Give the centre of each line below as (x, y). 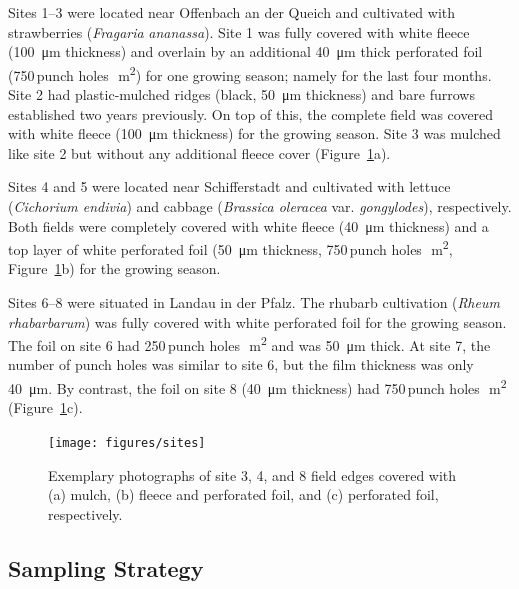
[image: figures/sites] (127, 442)
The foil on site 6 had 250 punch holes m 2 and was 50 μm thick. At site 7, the (249, 343)
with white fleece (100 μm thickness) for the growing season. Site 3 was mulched (254, 133)
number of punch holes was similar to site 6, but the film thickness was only (241, 364)
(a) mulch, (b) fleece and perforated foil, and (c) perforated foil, (243, 494)
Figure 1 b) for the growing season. (114, 268)
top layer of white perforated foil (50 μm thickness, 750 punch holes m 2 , (230, 247)
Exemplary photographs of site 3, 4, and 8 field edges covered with (252, 474)
